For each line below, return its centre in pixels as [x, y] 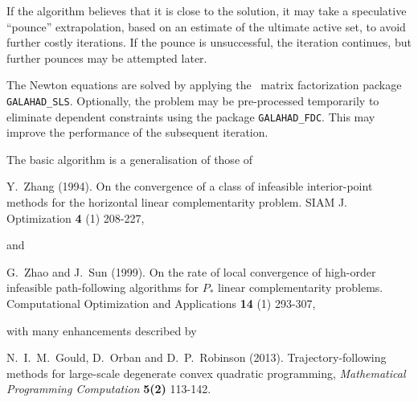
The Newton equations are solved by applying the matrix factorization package [204, 85]
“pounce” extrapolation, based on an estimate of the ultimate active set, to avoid [206, 26]
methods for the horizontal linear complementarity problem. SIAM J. [177, 202]
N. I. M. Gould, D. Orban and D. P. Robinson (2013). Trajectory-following [197, 357]
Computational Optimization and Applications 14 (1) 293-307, [161, 304]
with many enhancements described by [102, 330]
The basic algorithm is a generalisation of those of [130, 159]
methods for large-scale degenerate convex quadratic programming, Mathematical [206, 373]
